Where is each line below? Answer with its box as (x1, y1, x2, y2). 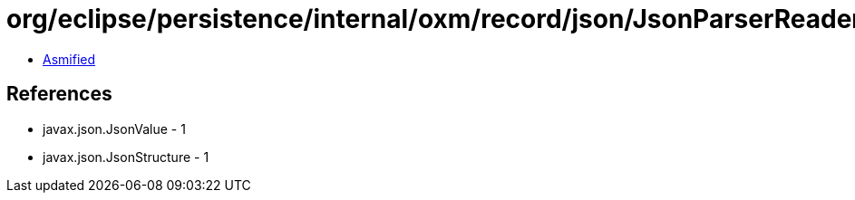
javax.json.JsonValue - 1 (43, 120, 186, 137)
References (6, 82, 112, 106)
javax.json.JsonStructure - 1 (43, 148, 209, 165)
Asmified (43, 51, 96, 67)
